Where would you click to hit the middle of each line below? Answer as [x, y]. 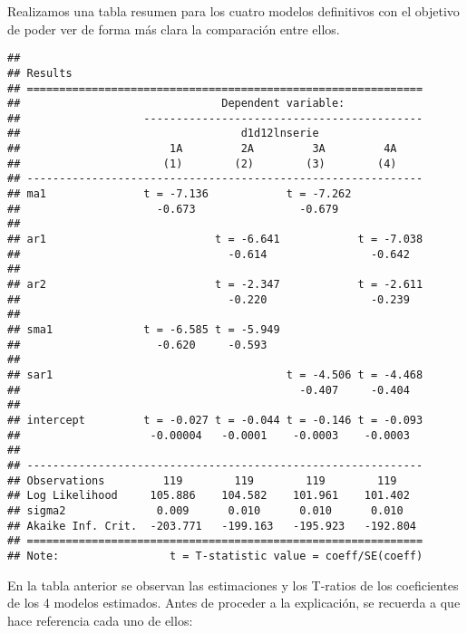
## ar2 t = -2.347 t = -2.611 [215, 285]
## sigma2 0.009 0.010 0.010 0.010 [205, 510]
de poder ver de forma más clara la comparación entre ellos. [174, 29]
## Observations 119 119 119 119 [202, 480]
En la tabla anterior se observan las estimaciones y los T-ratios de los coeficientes [233, 585]
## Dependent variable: [176, 104]
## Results [40, 73]
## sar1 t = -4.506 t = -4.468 [215, 374]
